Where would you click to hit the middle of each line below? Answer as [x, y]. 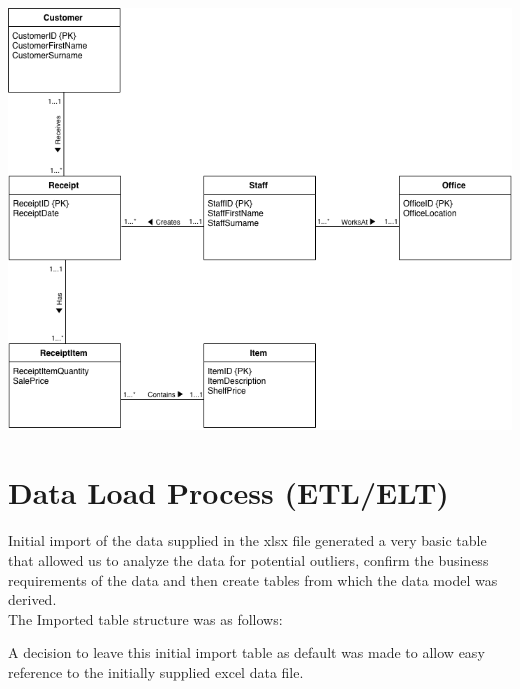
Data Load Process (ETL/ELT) [228, 492]
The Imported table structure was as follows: [145, 618]
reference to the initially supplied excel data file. [156, 671]
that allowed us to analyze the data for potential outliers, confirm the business [248, 559]
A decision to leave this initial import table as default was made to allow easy [246, 652]
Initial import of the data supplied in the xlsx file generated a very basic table [247, 540]
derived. [32, 599]
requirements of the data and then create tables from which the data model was [253, 579]
